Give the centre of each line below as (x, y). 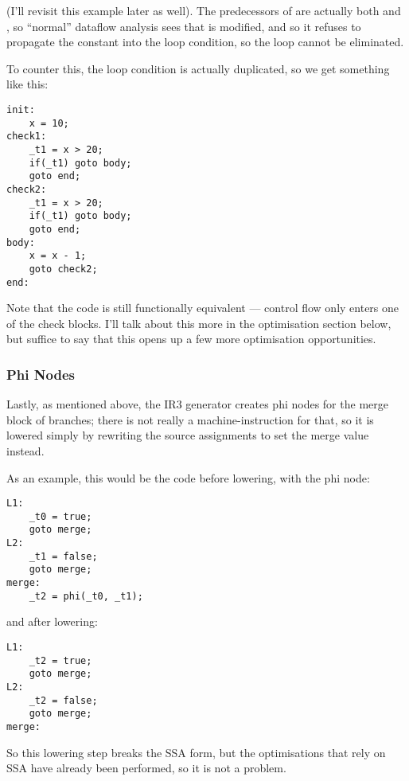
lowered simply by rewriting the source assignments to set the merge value (188, 435)
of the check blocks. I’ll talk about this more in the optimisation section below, (199, 323)
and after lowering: (52, 621)
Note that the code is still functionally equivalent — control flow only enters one (203, 308)
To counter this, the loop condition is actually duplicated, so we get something (198, 68)
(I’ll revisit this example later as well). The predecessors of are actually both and (204, 10)
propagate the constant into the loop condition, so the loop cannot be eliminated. (205, 42)
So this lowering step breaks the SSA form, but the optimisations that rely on (196, 752)
